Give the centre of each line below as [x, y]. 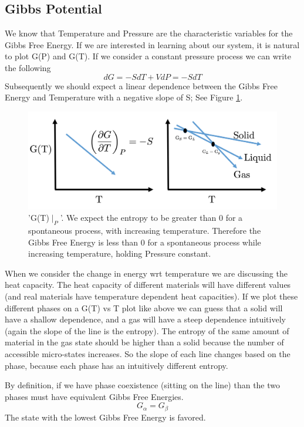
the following [28, 67]
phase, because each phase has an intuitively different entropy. [116, 365]
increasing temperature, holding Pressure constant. [120, 253]
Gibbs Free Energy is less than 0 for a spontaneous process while [145, 242]
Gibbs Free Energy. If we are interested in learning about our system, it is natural [152, 44]
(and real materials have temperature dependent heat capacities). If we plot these [151, 296]
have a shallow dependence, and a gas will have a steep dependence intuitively [145, 319]
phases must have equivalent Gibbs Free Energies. [94, 396]
